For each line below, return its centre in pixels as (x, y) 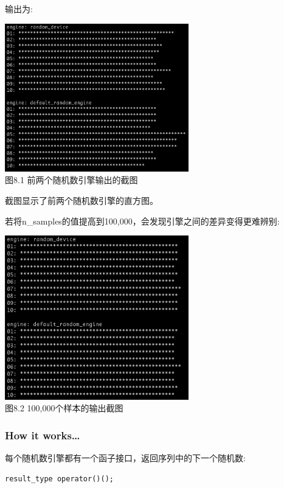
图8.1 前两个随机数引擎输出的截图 (71, 180)
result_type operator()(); (59, 479)
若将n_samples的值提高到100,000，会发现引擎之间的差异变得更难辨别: (142, 221)
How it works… (43, 435)
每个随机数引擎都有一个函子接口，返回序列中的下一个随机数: (125, 458)
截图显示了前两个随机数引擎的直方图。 (81, 200)
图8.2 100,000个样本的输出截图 (64, 408)
